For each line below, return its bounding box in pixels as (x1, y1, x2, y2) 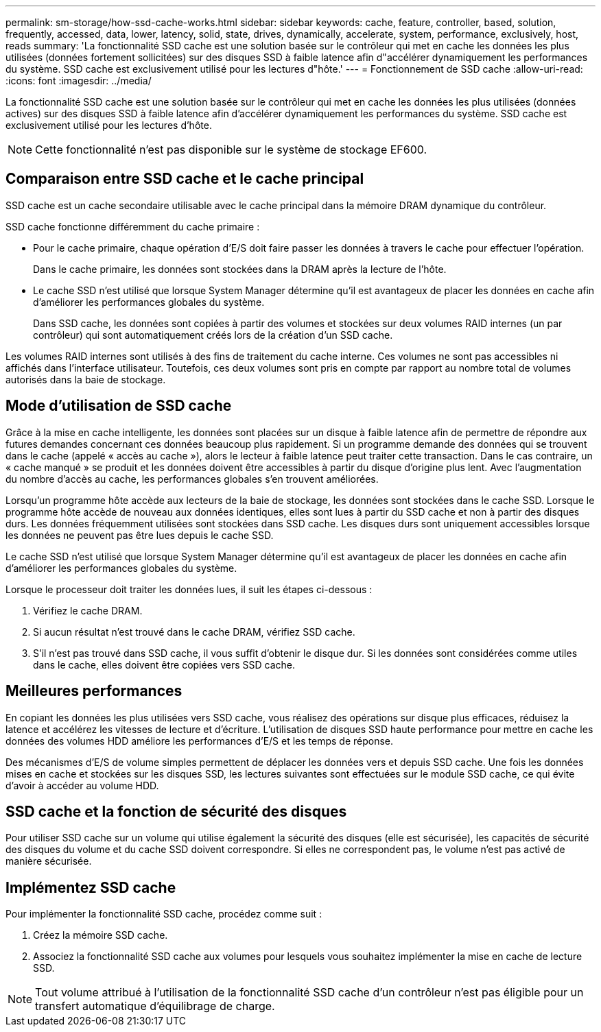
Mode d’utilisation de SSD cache (5, 397, 232, 415)
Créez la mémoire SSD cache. (33, 929, 168, 941)
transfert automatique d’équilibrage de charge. (35, 999, 275, 1013)
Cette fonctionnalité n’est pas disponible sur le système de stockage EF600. (35, 143, 427, 156)
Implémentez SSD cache (5, 878, 176, 896)
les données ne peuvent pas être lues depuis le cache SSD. (5, 529, 274, 541)
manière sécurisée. (5, 855, 92, 867)
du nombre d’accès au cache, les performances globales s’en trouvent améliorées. (5, 472, 379, 485)
